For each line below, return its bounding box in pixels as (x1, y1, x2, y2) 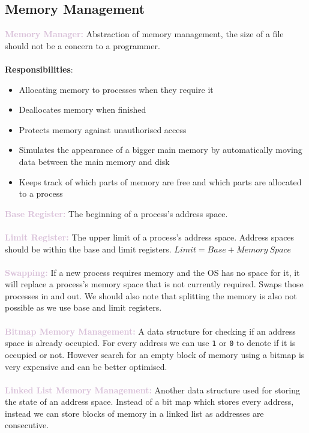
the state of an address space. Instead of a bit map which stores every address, (5, 395, 294, 408)
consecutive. (5, 419, 49, 431)
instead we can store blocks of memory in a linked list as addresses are (5, 407, 264, 419)
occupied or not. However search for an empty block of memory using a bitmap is (5, 348, 305, 360)
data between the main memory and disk (19, 155, 170, 167)
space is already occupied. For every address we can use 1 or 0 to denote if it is (5, 336, 296, 349)
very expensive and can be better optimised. (5, 360, 167, 372)
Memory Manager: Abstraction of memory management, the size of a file (5, 28, 284, 40)
